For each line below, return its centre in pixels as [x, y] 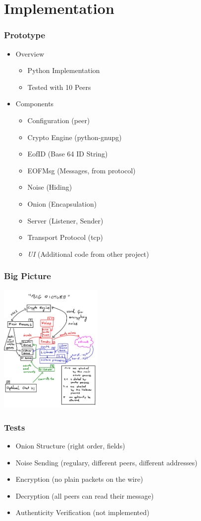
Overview [30, 53]
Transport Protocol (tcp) [65, 237]
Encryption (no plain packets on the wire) [79, 479]
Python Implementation [64, 70]
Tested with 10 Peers [59, 87]
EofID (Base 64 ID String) [68, 154]
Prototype [25, 35]
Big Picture [27, 276]
